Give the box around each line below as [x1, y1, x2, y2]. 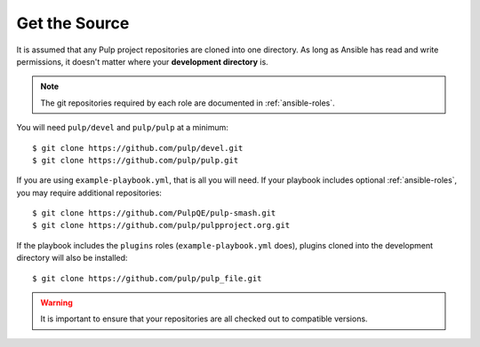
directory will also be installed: [16, 253, 128, 264]
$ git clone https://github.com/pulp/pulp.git [32, 155, 239, 165]
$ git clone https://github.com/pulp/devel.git [32, 143, 244, 153]
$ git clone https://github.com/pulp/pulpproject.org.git [32, 220, 291, 231]
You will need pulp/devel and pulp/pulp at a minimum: [16, 122, 228, 133]
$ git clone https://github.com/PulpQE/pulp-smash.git [32, 209, 276, 218]
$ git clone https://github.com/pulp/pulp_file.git [32, 273, 262, 283]
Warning [40, 297, 73, 308]
